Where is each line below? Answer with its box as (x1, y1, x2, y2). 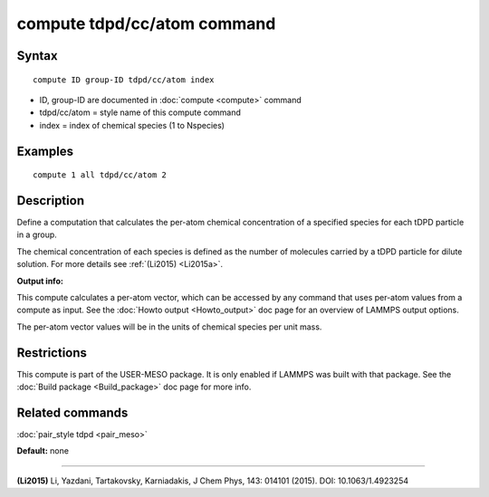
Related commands (16, 405, 129, 420)
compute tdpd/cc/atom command (16, 14, 276, 33)
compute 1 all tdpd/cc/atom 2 (33, 170, 168, 180)
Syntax (16, 48, 58, 63)
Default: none (16, 445, 70, 456)
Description (16, 193, 85, 208)
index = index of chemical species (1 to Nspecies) (39, 119, 225, 130)
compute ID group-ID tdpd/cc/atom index (33, 74, 215, 85)
